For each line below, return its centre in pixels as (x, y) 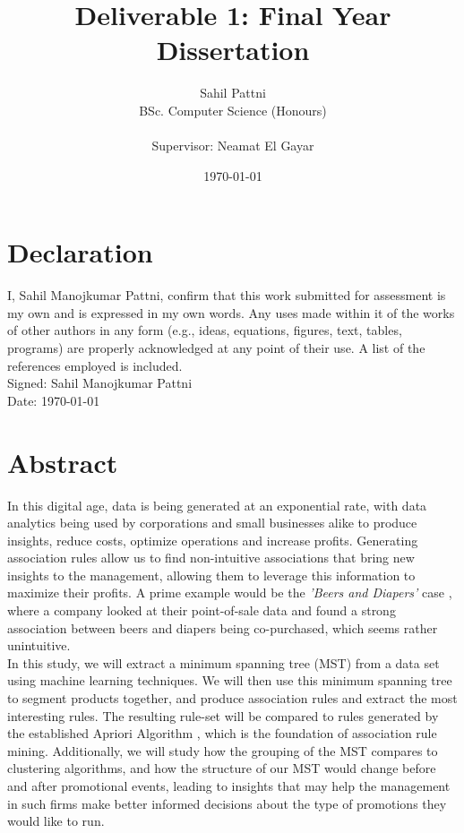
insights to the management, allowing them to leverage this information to (211, 575)
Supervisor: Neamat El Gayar (233, 146)
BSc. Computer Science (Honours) (233, 110)
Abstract (63, 462)
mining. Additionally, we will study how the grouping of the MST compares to (223, 750)
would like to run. (56, 821)
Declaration (80, 252)
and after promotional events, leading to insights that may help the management (229, 786)
